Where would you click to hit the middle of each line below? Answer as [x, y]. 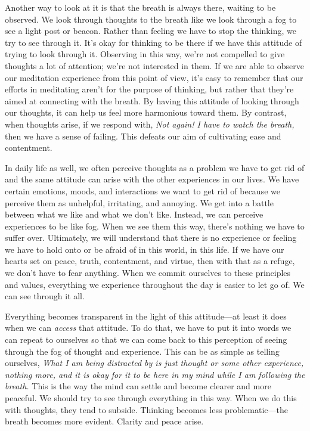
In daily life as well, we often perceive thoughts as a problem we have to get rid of [155, 167]
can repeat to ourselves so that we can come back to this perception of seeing [146, 339]
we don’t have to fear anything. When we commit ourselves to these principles [148, 273]
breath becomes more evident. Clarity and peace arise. [104, 421]
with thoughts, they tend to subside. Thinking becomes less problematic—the [146, 409]
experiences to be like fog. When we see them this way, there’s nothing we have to [155, 226]
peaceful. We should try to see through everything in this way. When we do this [151, 398]
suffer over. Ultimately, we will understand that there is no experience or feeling [151, 238]
